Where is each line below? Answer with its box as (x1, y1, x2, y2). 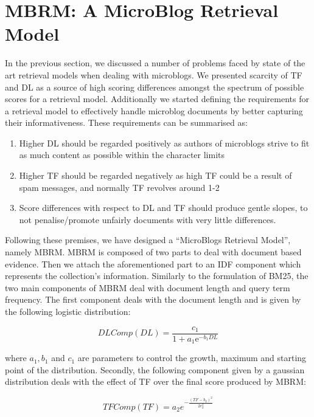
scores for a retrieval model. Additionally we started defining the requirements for (5, 92, 309, 105)
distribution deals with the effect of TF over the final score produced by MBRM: (5, 375, 306, 388)
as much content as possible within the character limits (19, 148, 225, 161)
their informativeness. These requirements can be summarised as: (5, 116, 248, 129)
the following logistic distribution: (5, 305, 131, 317)
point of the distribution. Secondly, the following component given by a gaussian (5, 363, 305, 376)
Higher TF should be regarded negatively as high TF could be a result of (19, 169, 292, 182)
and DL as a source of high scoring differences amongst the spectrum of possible (5, 80, 304, 93)
